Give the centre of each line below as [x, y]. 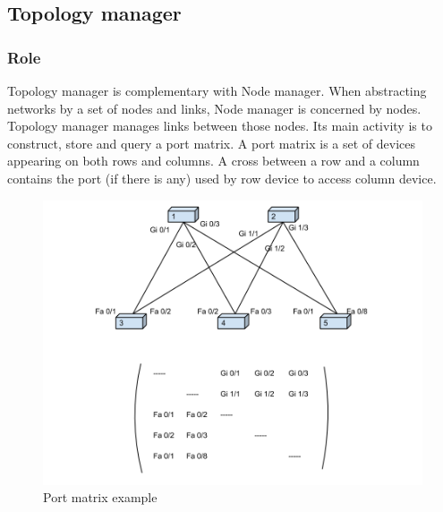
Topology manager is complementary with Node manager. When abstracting [217, 90]
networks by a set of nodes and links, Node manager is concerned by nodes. [214, 108]
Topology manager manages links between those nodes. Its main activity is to [220, 126]
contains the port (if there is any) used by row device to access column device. [222, 178]
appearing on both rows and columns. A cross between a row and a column [213, 161]
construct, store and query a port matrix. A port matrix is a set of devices [212, 143]
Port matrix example [100, 497]
